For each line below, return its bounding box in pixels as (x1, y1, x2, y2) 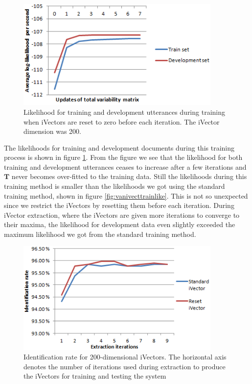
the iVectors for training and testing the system (23, 371, 166, 381)
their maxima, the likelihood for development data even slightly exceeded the (4, 219, 235, 230)
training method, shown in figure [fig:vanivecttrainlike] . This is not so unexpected (4, 190, 248, 201)
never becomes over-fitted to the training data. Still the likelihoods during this (11, 171, 247, 181)
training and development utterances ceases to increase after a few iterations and (4, 161, 247, 172)
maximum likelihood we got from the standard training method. (4, 229, 196, 239)
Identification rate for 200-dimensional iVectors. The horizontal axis (23, 352, 227, 362)
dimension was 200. (23, 126, 81, 136)
